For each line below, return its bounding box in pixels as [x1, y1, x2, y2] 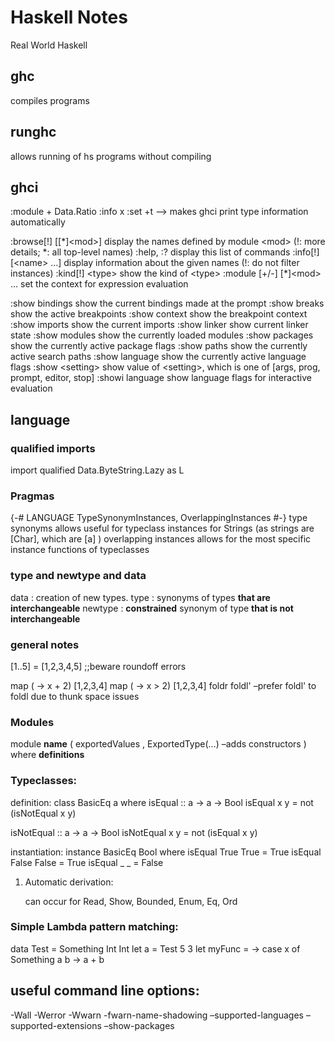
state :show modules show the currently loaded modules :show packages [10, 329, 314, 341]
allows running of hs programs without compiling [10, 150, 212, 162]
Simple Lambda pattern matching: [10, 920, 179, 934]
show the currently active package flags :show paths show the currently [10, 340, 308, 352]
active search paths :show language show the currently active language [10, 351, 307, 363]
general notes [10, 637, 80, 651]
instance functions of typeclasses [10, 544, 150, 556]
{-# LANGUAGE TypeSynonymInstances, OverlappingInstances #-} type [10, 512, 308, 524]
